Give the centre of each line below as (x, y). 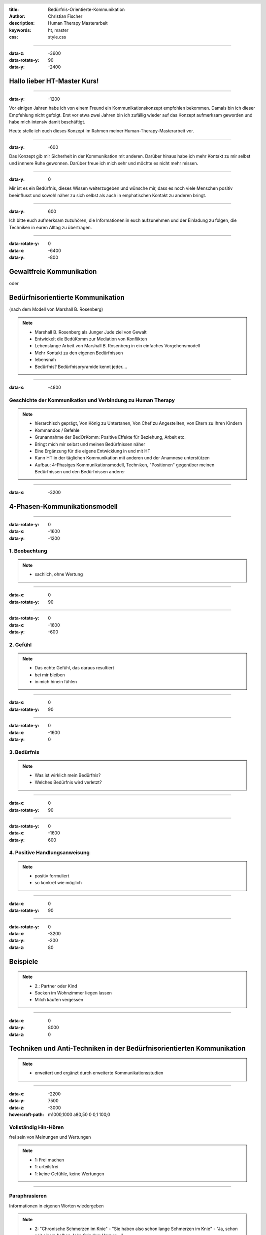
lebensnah (45, 360)
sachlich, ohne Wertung (59, 574)
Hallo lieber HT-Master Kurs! (54, 81)
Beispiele (24, 962)
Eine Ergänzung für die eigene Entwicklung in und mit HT (93, 451)
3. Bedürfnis (24, 752)
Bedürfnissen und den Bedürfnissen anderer (80, 472)
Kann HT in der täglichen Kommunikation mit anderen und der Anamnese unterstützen (122, 458)
